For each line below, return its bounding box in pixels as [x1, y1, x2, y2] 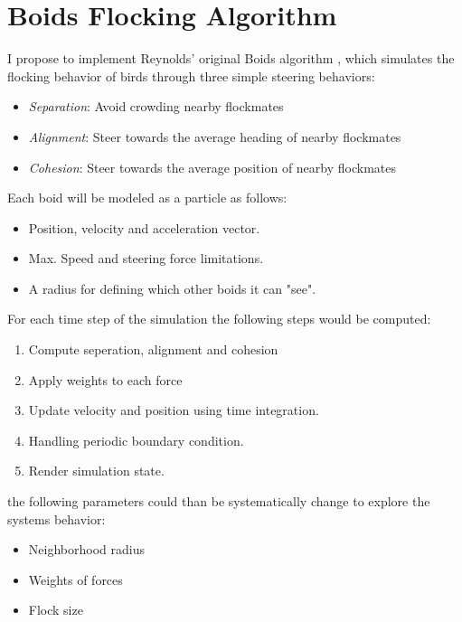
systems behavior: [7, 509, 106, 528]
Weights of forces [28, 570, 123, 589]
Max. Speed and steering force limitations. [28, 249, 264, 268]
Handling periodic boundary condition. [28, 430, 244, 449]
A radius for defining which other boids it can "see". [28, 278, 316, 297]
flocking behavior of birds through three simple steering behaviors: [7, 66, 375, 85]
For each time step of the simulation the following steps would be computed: [7, 309, 431, 328]
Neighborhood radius [28, 540, 145, 559]
